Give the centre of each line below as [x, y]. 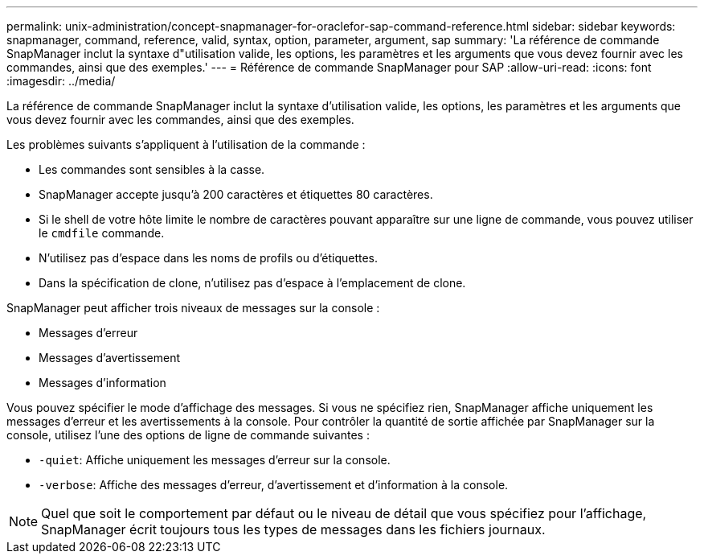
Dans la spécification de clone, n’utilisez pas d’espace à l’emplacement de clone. [252, 283]
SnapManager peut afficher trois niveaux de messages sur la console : [193, 308]
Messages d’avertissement [110, 358]
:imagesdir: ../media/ [61, 81]
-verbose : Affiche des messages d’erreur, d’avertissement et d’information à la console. [274, 485]
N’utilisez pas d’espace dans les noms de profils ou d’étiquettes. [209, 258]
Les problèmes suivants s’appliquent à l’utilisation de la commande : [186, 144]
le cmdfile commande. [102, 233]
